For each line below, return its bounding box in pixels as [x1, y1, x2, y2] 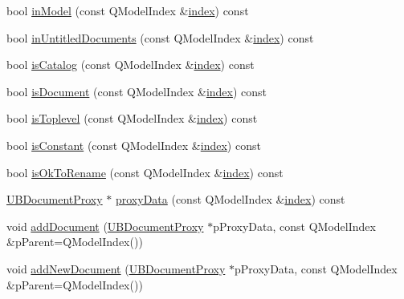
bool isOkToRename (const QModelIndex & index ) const [6, 164, 284, 180]
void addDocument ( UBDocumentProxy [6, 217, 204, 234]
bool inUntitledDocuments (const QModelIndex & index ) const [6, 29, 314, 46]
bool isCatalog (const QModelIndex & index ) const [6, 56, 255, 73]
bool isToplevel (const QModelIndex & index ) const [6, 110, 258, 127]
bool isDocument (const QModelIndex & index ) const [6, 83, 267, 99]
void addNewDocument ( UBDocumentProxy [6, 260, 226, 277]
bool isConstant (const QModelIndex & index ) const [6, 136, 261, 153]
